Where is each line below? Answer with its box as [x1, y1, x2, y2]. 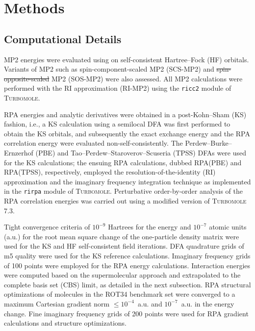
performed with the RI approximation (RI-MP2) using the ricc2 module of [4, 83, 231, 93]
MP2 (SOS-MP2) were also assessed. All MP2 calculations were [51, 73, 243, 83]
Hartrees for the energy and [108, 222, 191, 232]
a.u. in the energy [181, 298, 234, 308]
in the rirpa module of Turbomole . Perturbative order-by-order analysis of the [4, 186, 243, 196]
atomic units [209, 222, 247, 232]
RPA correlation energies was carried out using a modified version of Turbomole [4, 196, 247, 206]
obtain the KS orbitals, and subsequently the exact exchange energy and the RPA [4, 128, 250, 138]
